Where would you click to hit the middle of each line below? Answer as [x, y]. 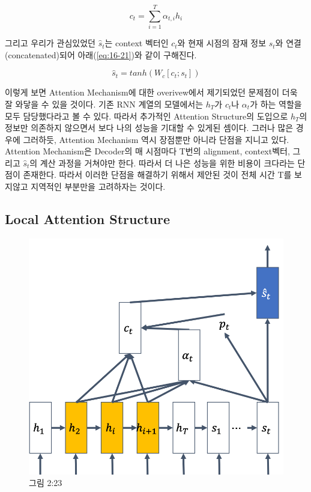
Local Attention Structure [88, 219]
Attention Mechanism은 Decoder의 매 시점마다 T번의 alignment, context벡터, [147, 151]
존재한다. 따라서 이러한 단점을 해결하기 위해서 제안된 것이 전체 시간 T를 [157, 175]
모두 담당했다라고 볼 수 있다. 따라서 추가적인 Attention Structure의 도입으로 [146, 116]
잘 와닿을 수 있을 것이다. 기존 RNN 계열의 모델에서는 [104, 104]
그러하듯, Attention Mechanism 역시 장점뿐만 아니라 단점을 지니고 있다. [156, 139]
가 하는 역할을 [276, 104]
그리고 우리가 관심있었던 [50, 43]
